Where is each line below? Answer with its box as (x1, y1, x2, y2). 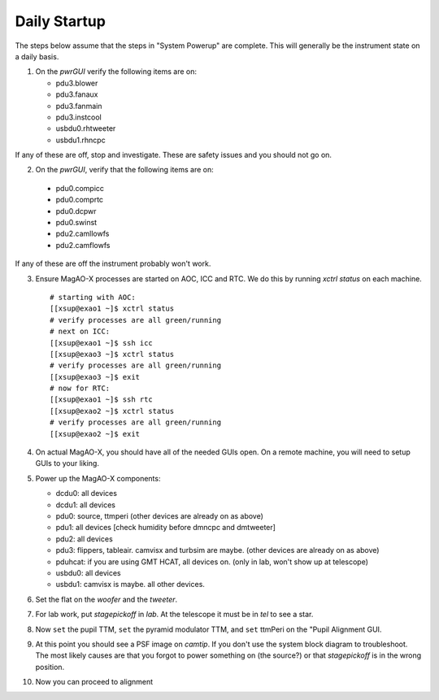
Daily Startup (15, 12, 106, 30)
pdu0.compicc (55, 183, 105, 193)
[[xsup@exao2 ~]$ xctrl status (50, 407, 175, 415)
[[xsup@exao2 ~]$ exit (50, 429, 141, 438)
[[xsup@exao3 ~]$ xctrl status (50, 350, 175, 359)
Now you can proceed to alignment (35, 677, 154, 687)
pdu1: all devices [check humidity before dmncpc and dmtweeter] (55, 523, 276, 533)
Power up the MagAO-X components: (35, 473, 161, 483)
